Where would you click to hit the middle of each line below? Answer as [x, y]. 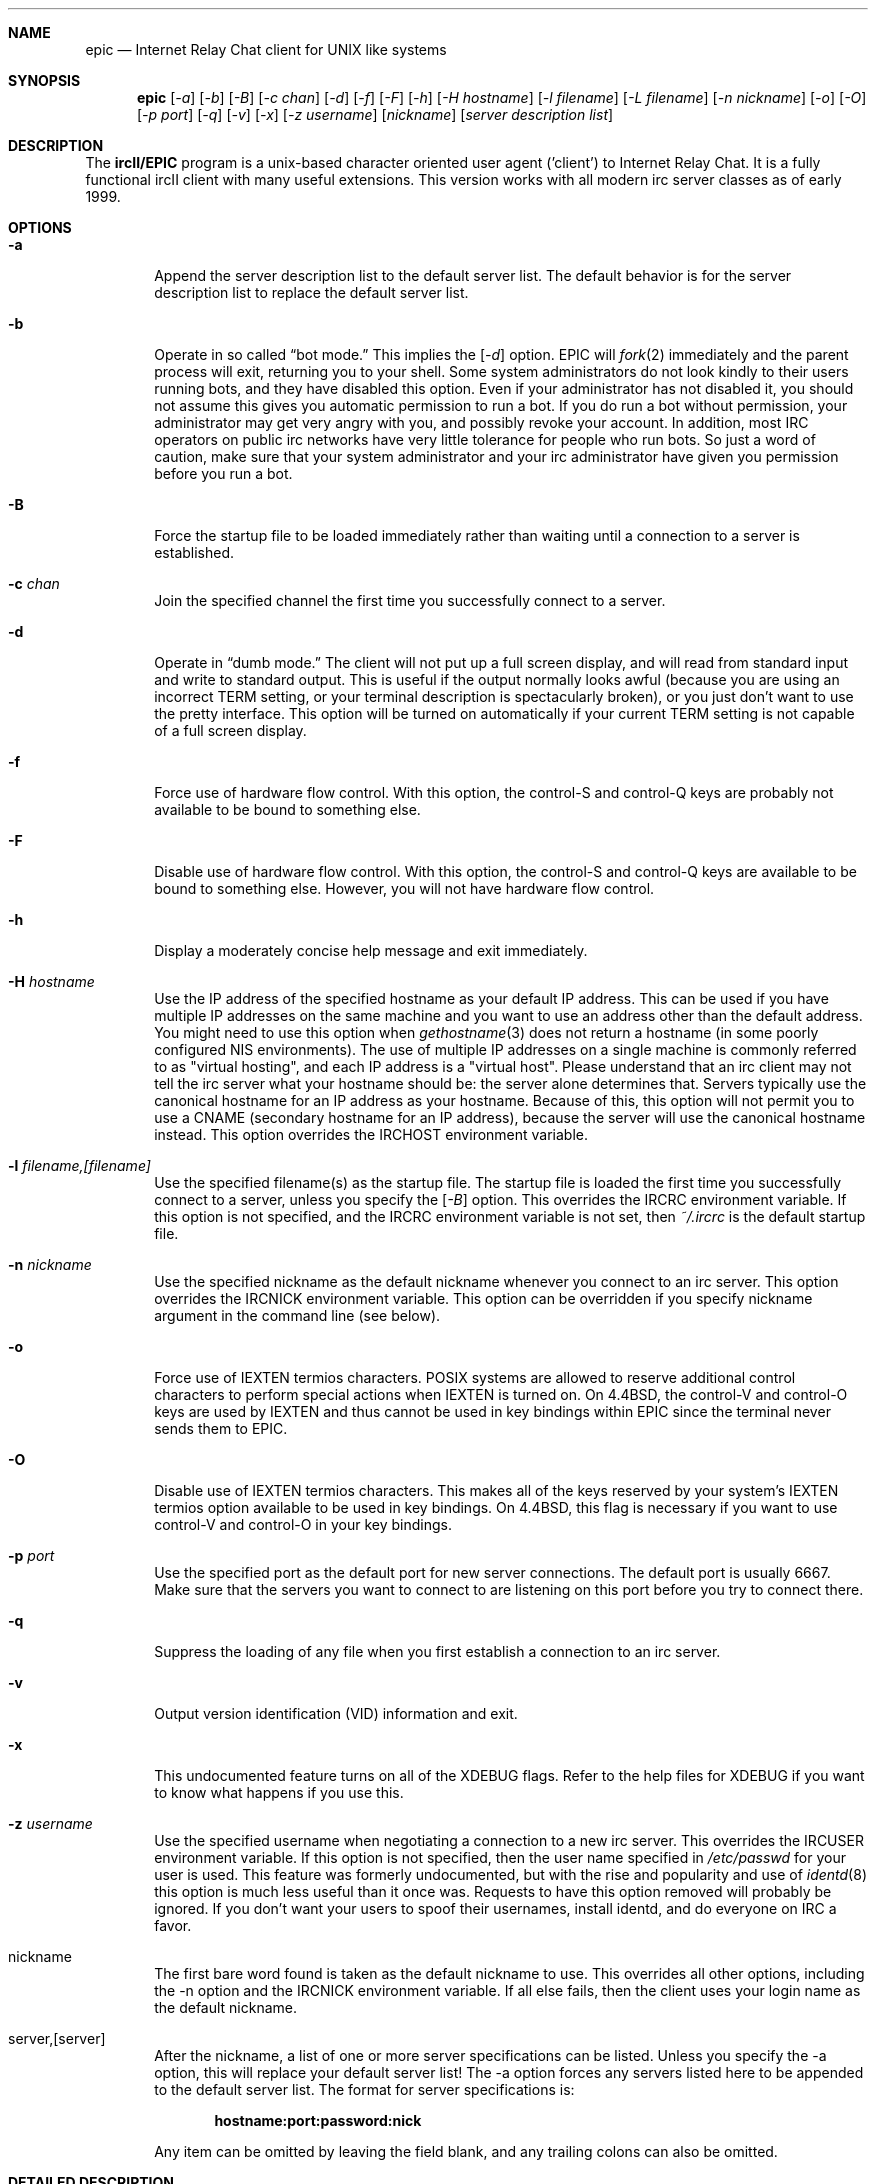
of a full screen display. [230, 730]
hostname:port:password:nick [318, 2120]
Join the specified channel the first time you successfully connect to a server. [410, 600]
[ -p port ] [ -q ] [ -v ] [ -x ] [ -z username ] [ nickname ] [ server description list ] [375, 114]
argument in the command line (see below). [297, 1315]
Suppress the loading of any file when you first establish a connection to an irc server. [437, 1651]
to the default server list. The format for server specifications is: [364, 2089]
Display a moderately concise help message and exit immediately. [371, 950]
